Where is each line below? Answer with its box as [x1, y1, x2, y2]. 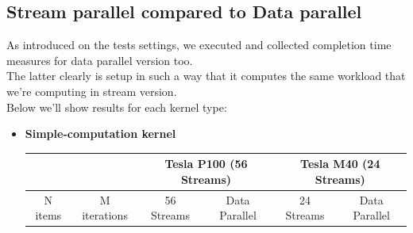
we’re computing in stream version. [6, 82, 177, 99]
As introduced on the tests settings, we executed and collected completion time [6, 36, 392, 53]
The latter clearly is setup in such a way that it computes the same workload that [6, 67, 406, 84]
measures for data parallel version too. [6, 52, 193, 68]
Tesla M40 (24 [300, 155, 380, 172]
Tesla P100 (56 [164, 155, 248, 172]
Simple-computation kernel [25, 125, 176, 142]
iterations [82, 207, 128, 223]
